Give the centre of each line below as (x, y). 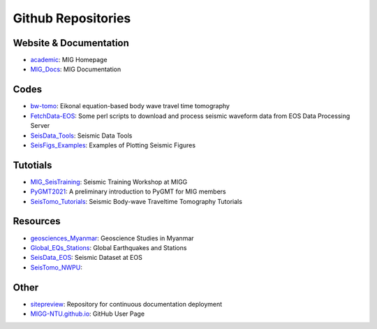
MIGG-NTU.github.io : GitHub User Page (88, 314)
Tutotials (32, 165)
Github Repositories (72, 18)
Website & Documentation (71, 43)
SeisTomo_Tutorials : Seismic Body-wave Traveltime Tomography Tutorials (136, 201)
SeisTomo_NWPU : (57, 267)
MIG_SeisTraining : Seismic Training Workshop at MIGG (109, 182)
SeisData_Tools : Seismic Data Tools (81, 136)
